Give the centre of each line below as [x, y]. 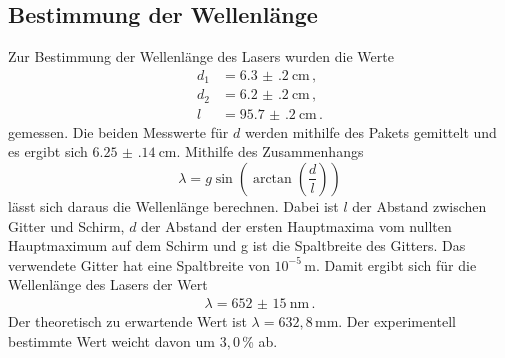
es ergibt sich [48, 151]
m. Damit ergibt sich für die [390, 264]
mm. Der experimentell [385, 320]
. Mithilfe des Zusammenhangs [270, 151]
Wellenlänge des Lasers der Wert [108, 284]
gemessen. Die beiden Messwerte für [118, 131]
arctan [272, 178]
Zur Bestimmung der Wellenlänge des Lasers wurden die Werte [201, 56]
